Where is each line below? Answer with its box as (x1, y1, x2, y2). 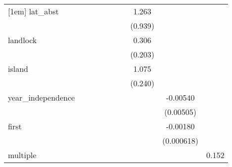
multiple (8, 149, 37, 161)
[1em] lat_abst (8, 5, 59, 17)
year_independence (8, 92, 75, 103)
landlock (8, 34, 37, 46)
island (8, 63, 28, 74)
